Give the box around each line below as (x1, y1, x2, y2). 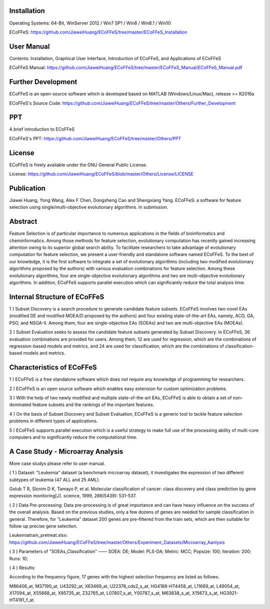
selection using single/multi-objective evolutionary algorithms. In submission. (9, 204, 168, 210)
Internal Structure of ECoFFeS (9, 292, 104, 301)
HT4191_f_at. (9, 597, 35, 603)
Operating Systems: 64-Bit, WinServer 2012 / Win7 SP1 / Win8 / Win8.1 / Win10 (9, 20, 171, 26)
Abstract (9, 217, 37, 226)
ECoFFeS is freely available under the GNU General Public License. (9, 162, 147, 168)
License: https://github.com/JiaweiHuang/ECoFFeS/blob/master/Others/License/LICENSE (9, 171, 193, 177)
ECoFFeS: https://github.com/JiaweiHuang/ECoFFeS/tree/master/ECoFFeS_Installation (9, 29, 187, 35)
